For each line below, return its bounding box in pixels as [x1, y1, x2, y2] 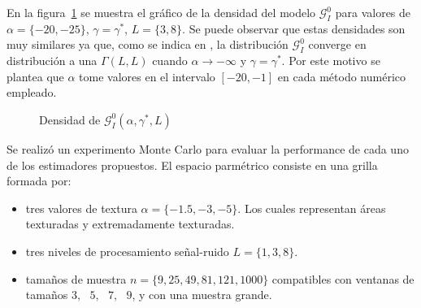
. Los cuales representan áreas [237, 199, 386, 216]
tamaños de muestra [25, 270, 127, 287]
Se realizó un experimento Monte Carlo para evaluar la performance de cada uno [7, 140, 409, 157]
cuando [152, 52, 188, 69]
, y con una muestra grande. [132, 286, 272, 303]
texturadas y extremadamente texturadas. [25, 215, 235, 232]
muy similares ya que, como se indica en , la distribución [7, 36, 289, 53]
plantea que [7, 67, 64, 85]
